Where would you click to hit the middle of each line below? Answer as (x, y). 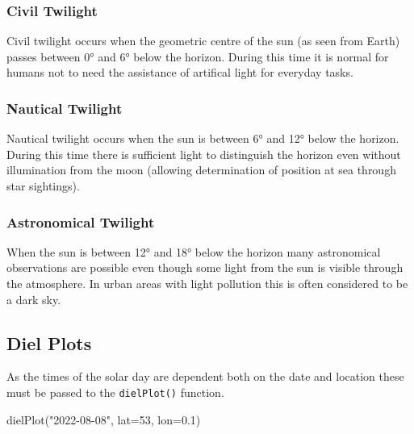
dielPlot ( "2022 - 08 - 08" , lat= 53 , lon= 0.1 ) (104, 419)
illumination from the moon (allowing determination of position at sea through (201, 170)
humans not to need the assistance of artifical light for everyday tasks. (180, 72)
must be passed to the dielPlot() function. (115, 392)
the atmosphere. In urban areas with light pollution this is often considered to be (207, 283)
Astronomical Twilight (81, 221)
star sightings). (43, 186)
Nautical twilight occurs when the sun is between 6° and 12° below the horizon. (203, 138)
